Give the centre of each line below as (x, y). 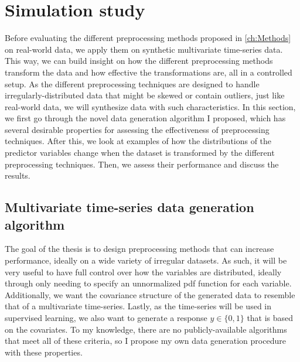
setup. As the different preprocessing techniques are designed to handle (132, 83)
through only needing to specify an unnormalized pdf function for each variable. (148, 283)
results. (18, 175)
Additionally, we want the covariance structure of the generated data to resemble (150, 294)
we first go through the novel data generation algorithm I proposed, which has (145, 118)
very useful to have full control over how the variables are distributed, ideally (143, 271)
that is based (270, 317)
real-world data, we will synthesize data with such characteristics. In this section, (150, 106)
